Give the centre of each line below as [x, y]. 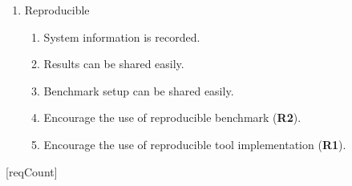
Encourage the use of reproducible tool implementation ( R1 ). [195, 144]
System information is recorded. [122, 36]
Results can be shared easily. [114, 64]
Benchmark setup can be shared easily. [139, 90]
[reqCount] [32, 171]
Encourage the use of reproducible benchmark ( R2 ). [172, 117]
